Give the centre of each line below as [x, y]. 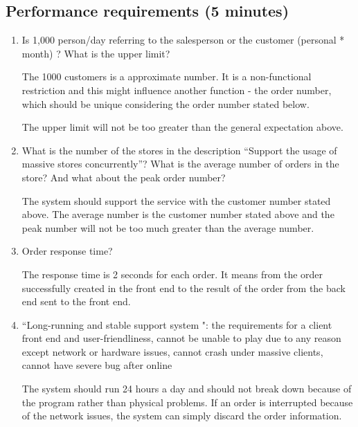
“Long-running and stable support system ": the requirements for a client [177, 324]
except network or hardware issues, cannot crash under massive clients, [172, 351]
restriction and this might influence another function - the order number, [177, 90]
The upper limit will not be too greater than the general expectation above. [182, 127]
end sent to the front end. [76, 301]
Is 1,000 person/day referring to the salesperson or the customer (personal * [183, 40]
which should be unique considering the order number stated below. [165, 103]
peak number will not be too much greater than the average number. [168, 227]
